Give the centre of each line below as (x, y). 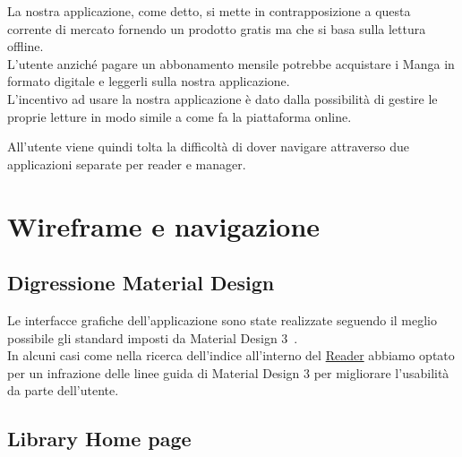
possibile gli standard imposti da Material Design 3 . (153, 337)
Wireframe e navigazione (164, 225)
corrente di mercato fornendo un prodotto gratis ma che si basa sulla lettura (217, 28)
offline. (26, 46)
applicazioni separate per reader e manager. (127, 164)
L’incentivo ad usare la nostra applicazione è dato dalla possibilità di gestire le (222, 98)
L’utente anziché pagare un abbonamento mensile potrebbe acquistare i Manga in (231, 63)
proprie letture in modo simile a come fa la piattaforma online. (180, 116)
